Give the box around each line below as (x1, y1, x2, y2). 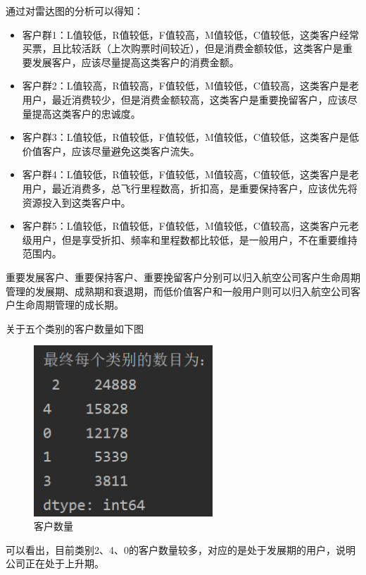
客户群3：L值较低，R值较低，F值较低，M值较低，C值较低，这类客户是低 (22, 130, 359, 144)
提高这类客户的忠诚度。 (32, 106, 141, 120)
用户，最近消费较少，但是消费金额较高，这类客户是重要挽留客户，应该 (22, 92, 348, 106)
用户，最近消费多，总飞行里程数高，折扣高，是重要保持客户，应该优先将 (22, 180, 358, 195)
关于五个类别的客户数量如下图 (6, 321, 144, 335)
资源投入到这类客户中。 (22, 194, 131, 209)
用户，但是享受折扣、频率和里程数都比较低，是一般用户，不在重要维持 (32, 232, 358, 247)
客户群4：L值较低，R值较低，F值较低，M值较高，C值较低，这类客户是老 (22, 167, 359, 182)
